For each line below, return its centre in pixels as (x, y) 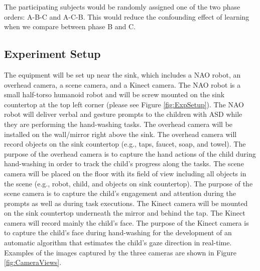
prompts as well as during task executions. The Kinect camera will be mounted (126, 203)
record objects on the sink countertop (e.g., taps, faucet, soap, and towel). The (125, 144)
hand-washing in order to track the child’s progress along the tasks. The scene (124, 163)
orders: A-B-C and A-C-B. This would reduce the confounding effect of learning (127, 16)
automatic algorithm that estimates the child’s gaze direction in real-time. (118, 243)
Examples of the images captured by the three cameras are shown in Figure (120, 252)
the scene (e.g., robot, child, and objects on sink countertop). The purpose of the (128, 183)
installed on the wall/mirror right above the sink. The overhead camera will (120, 134)
